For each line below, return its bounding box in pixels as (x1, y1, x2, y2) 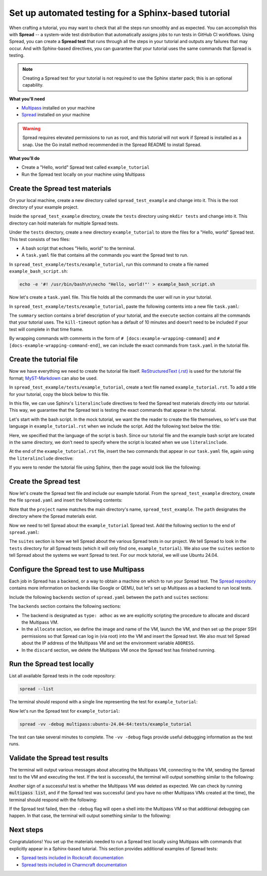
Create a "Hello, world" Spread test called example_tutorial (21, 164, 150, 170)
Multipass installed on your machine (21, 105, 95, 111)
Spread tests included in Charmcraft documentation (21, 862, 127, 868)
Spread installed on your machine (21, 112, 90, 118)
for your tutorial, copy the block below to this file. (9, 391, 110, 397)
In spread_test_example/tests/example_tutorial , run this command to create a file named (9, 261, 209, 267)
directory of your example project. (9, 204, 79, 210)
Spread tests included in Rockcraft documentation (21, 855, 124, 861)
